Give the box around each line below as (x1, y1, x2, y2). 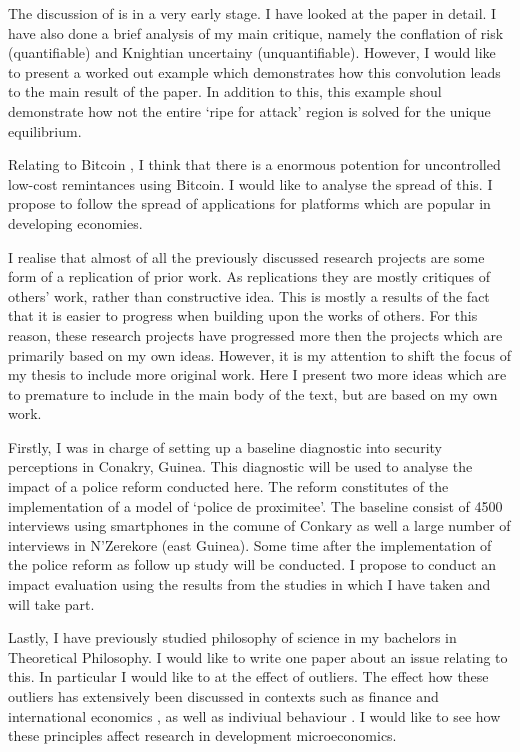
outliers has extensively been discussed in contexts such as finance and (8, 686, 439, 706)
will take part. (8, 593, 95, 614)
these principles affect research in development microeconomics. (8, 725, 397, 746)
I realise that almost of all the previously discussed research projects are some (8, 246, 485, 267)
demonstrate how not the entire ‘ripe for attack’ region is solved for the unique (8, 100, 491, 121)
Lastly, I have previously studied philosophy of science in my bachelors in (8, 627, 457, 648)
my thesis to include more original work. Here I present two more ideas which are (8, 364, 507, 385)
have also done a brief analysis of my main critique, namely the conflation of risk (8, 22, 504, 43)
